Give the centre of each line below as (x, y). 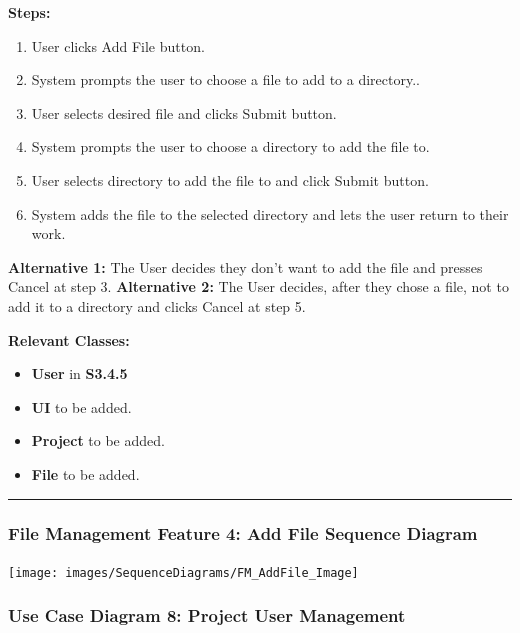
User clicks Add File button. (118, 45)
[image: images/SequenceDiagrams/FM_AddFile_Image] (183, 572)
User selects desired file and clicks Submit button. (184, 112)
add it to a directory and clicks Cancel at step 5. (157, 305)
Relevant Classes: (69, 339)
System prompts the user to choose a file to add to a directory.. (225, 79)
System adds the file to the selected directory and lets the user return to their (270, 213)
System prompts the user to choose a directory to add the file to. (230, 146)
